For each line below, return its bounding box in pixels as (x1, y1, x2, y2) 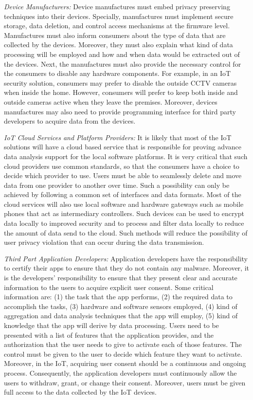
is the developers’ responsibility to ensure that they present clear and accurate (4, 273, 237, 283)
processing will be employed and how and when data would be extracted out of (4, 49, 240, 59)
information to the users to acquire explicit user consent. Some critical (4, 282, 214, 292)
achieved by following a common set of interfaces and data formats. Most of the (4, 189, 241, 200)
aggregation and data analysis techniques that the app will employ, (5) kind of (4, 310, 238, 321)
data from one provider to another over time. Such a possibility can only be (4, 180, 230, 190)
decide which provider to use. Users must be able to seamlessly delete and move (4, 170, 242, 181)
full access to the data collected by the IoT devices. (4, 387, 157, 397)
